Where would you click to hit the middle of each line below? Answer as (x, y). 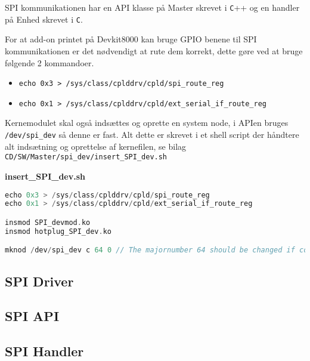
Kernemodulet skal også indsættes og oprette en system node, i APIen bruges (147, 123)
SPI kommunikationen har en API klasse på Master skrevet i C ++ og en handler (152, 7)
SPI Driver (39, 281)
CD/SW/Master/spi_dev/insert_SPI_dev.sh (86, 157)
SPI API (32, 316)
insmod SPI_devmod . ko (48, 222)
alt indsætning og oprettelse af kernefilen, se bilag (96, 146)
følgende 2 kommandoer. (49, 62)
